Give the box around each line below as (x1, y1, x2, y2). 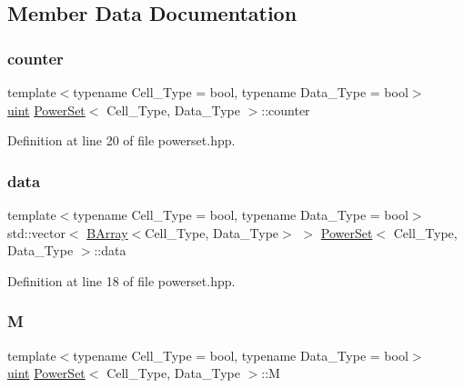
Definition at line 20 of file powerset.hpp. (7, 131, 236, 150)
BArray (86, 223, 128, 242)
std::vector (7, 223, 66, 242)
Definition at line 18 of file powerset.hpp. (7, 271, 236, 290)
